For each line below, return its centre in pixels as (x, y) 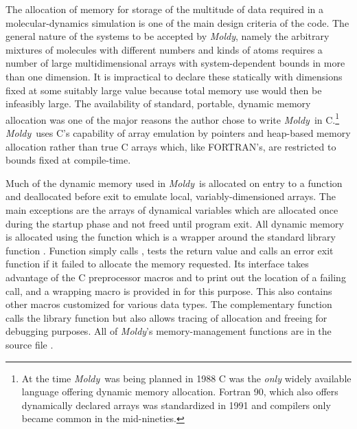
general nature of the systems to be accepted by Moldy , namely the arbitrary (168, 36)
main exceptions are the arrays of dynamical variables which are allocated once (172, 209)
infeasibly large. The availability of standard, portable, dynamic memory (158, 103)
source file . (30, 344)
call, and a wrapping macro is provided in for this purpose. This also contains (169, 290)
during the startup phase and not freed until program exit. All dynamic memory (175, 223)
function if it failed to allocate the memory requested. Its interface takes (157, 264)
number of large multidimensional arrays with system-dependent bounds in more (175, 63)
